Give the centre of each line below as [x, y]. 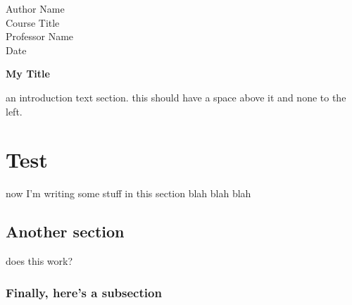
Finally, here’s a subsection [84, 292]
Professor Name [40, 36]
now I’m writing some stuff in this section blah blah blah [128, 193]
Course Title [33, 22]
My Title [28, 74]
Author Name [35, 8]
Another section [65, 231]
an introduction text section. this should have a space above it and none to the [176, 97]
